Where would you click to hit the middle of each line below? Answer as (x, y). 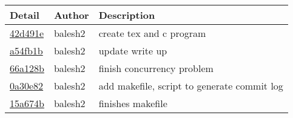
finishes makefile (133, 103)
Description (127, 15)
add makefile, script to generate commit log (191, 86)
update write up (133, 51)
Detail (25, 15)
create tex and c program (152, 33)
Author (71, 15)
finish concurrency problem (156, 68)
